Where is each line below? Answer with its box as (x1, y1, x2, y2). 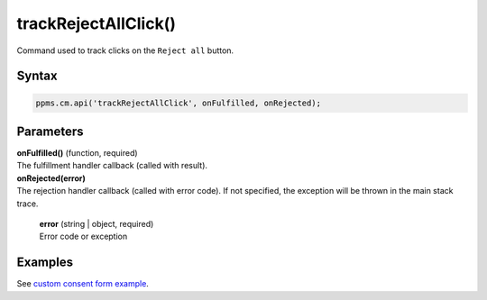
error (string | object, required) (39, 219, 154, 229)
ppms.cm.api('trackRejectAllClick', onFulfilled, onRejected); (35, 97, 322, 108)
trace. (16, 198, 39, 209)
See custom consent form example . (16, 278, 149, 289)
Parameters (16, 123, 84, 139)
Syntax (16, 68, 58, 84)
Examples (16, 255, 74, 270)
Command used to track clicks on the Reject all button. (16, 45, 234, 56)
